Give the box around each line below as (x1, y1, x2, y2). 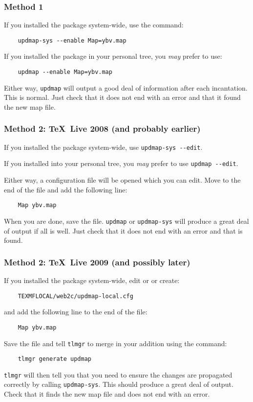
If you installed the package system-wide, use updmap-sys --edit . (4, 142, 203, 152)
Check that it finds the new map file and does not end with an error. (4, 389, 210, 399)
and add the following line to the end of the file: (4, 307, 148, 317)
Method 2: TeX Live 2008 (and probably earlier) (4, 122, 201, 135)
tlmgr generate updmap (18, 355, 91, 363)
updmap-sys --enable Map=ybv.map (18, 37, 126, 44)
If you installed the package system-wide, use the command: (4, 20, 184, 30)
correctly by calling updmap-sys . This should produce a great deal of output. (4, 379, 233, 389)
